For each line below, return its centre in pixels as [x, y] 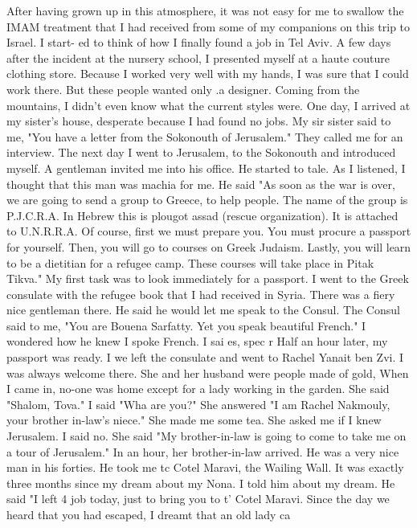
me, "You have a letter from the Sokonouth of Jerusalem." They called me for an [205, 136]
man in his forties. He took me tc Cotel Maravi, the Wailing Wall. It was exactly [205, 467]
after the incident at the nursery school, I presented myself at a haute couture [198, 57]
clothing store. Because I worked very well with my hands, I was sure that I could [208, 74]
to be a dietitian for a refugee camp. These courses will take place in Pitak [190, 262]
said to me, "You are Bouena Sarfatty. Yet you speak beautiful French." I [186, 325]
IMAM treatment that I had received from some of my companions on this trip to [208, 26]
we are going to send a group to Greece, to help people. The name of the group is [207, 200]
